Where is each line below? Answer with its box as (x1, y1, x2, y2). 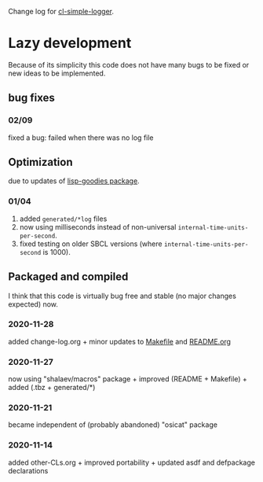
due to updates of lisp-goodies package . (8, 176, 140, 186)
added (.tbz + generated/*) (8, 383, 96, 392)
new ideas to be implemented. (8, 68, 106, 78)
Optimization (8, 156, 73, 169)
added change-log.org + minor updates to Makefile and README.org (8, 337, 232, 346)
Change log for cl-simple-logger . (8, 7, 115, 16)
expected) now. (8, 299, 59, 309)
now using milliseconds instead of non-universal (19, 222, 177, 231)
